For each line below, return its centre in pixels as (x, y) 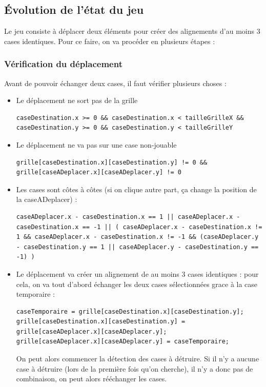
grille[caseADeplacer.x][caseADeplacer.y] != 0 (99, 172)
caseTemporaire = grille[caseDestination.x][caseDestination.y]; (130, 311)
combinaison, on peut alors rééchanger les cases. (91, 379)
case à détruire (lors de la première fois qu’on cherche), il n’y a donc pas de (135, 368)
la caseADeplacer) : (47, 199)
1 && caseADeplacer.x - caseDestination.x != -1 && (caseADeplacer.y (137, 237)
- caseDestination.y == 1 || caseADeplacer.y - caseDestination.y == (137, 247)
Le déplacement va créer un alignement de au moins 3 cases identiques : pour (137, 273)
